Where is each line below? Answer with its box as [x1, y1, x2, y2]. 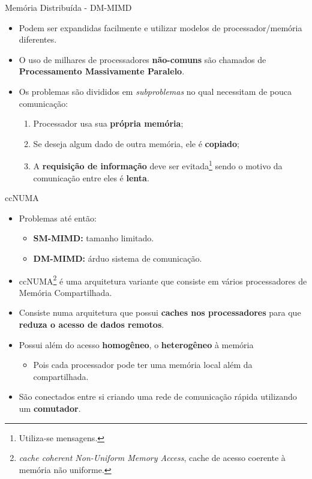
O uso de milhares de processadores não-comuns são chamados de [19, 53, 266, 65]
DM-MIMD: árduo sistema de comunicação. [33, 252, 202, 264]
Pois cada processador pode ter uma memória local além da [33, 358, 253, 371]
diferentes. [19, 33, 57, 46]
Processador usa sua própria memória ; [33, 117, 184, 130]
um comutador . [19, 402, 81, 414]
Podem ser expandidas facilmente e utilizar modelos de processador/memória [19, 21, 302, 34]
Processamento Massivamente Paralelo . [19, 65, 185, 77]
